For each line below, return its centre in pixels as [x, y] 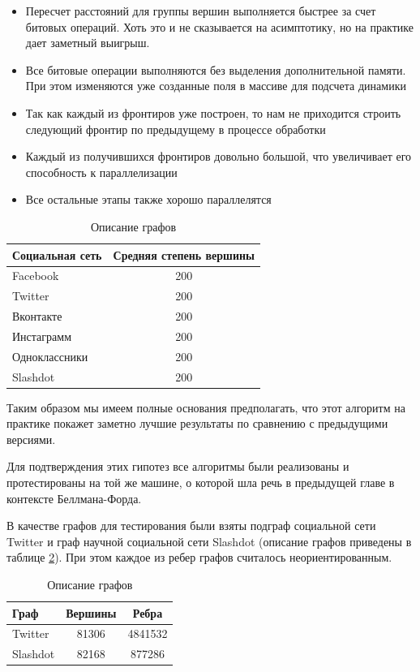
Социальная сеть [57, 254]
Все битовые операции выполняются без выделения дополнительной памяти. [216, 69]
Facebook [36, 276]
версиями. [31, 439]
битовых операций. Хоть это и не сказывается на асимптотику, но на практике [220, 26]
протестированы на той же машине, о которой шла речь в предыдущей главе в [201, 482]
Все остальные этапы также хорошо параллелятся [148, 199]
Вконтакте [37, 316]
